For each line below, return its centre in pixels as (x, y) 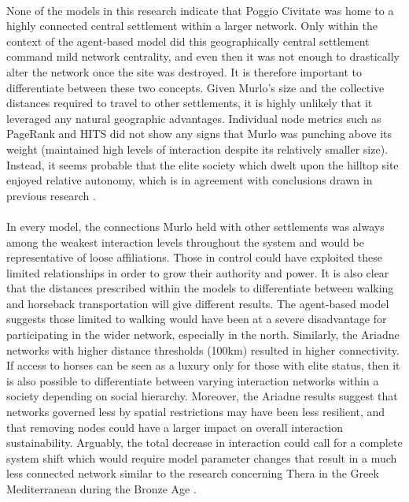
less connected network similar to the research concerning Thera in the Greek (193, 473)
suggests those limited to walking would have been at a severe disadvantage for (197, 319)
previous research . (51, 195)
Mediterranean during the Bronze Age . (101, 489)
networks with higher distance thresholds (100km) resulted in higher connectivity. (203, 350)
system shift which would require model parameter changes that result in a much (202, 457)
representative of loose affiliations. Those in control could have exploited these (195, 257)
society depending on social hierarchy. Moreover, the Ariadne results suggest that (202, 396)
